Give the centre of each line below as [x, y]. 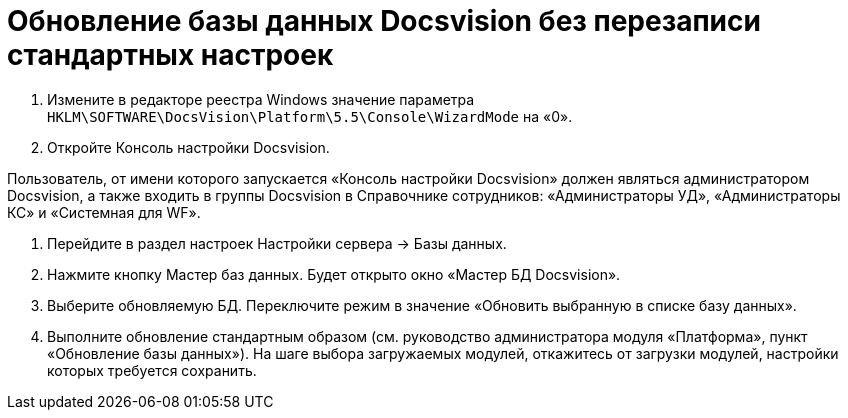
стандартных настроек [170, 55]
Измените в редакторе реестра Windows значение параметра [261, 99]
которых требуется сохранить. [152, 370]
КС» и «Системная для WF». [104, 212]
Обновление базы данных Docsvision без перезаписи [384, 21]
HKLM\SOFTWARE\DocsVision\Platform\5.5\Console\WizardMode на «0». [310, 116]
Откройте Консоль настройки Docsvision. [188, 147]
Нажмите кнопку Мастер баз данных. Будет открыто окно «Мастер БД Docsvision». [334, 274]
